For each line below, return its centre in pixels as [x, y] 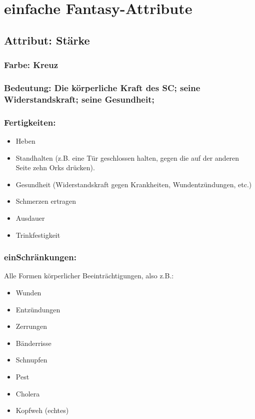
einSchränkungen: [40, 257]
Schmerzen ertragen [46, 201]
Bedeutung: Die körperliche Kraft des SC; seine [102, 87]
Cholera [28, 393]
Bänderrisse [33, 343]
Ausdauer [30, 218]
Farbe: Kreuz [31, 65]
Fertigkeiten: [30, 122]
